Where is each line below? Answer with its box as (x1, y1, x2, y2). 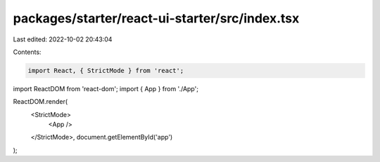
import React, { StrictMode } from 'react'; (27, 67, 184, 74)
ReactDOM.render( (13, 97, 68, 106)
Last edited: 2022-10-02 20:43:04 (13, 35, 113, 43)
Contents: (13, 48, 42, 56)
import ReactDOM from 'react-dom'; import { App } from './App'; (13, 84, 198, 93)
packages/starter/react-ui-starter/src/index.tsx (13, 11, 300, 26)
